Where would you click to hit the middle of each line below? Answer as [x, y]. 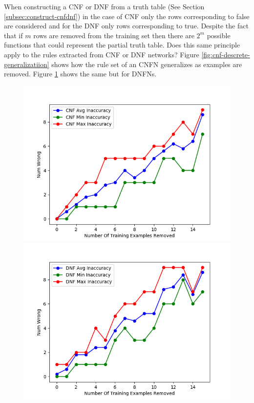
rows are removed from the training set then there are [114, 35]
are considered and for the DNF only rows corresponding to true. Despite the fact [126, 26]
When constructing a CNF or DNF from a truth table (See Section [104, 6]
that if [13, 35]
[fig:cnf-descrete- [226, 54]
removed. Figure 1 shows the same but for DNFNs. [80, 74]
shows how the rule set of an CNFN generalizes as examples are [147, 64]
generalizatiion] [27, 64]
